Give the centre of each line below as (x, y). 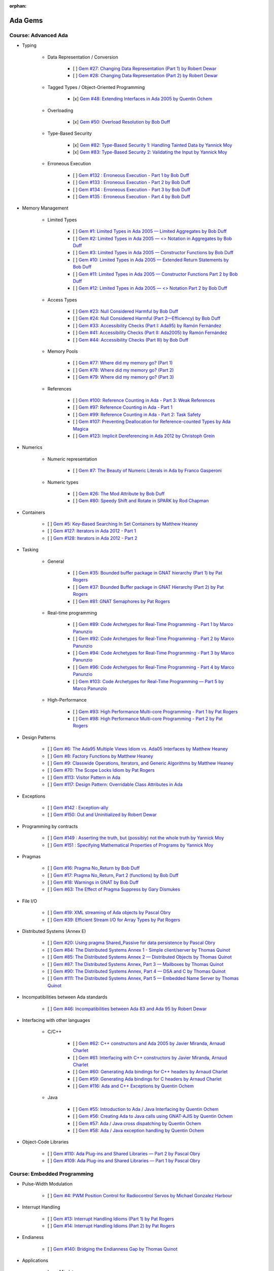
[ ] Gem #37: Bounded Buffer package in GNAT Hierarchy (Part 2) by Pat (148, 587)
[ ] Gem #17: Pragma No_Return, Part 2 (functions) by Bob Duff (113, 875)
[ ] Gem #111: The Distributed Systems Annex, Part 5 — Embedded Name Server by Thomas (143, 978)
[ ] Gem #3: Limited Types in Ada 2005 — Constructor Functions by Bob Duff (153, 253)
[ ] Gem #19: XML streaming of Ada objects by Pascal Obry (109, 913)
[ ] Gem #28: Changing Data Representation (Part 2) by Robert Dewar (145, 76)
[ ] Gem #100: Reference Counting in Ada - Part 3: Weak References (144, 400)
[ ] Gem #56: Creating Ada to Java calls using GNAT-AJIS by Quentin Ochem (153, 1116)
